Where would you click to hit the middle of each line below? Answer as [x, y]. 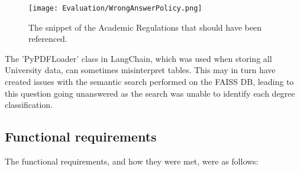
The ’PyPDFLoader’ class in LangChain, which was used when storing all [138, 58]
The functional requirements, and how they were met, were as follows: [132, 161]
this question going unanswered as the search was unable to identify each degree [150, 93]
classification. [29, 105]
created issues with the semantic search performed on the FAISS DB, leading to [149, 82]
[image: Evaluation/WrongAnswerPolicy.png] [115, 8]
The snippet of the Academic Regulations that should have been [145, 27]
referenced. [48, 39]
